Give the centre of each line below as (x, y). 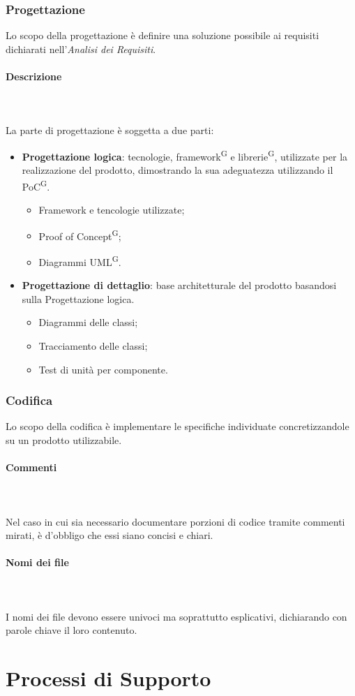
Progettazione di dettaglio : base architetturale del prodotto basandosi (179, 285)
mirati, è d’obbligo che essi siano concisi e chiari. (109, 535)
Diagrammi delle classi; (88, 322)
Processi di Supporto (108, 678)
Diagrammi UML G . (80, 260)
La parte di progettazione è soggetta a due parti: (110, 130)
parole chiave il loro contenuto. (71, 630)
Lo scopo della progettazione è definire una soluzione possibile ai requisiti (163, 35)
